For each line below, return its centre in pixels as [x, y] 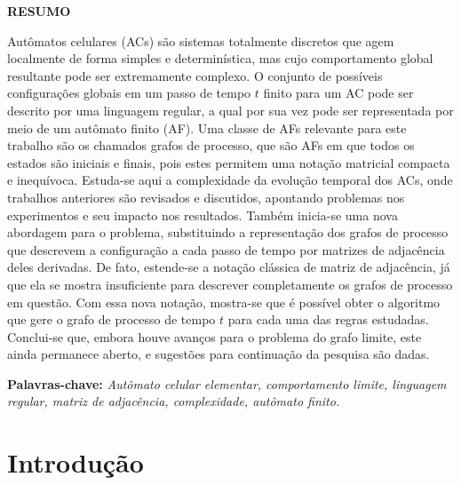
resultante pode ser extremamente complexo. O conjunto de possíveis [195, 75]
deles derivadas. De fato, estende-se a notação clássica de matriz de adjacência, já [229, 267]
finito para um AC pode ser [338, 93]
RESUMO [39, 11]
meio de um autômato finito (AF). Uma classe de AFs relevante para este [207, 127]
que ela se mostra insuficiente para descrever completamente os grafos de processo [230, 284]
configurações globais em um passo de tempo [129, 93]
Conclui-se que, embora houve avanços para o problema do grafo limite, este [215, 336]
